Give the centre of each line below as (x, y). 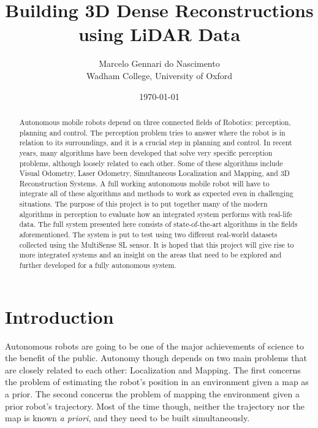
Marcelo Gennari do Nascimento (159, 63)
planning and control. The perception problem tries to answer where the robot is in (152, 132)
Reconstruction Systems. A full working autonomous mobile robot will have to (144, 183)
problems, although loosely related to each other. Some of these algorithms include (151, 163)
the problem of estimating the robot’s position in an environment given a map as (157, 382)
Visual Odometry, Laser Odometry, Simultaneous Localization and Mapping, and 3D (154, 173)
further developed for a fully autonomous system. (98, 265)
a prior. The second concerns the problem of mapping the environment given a (153, 394)
